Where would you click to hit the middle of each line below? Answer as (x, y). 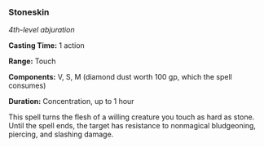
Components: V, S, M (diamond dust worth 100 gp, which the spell (120, 77)
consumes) (27, 86)
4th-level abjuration (42, 30)
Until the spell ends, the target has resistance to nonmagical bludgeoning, (132, 126)
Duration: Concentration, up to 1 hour (71, 102)
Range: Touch (32, 61)
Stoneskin (29, 12)
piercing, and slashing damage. (61, 134)
